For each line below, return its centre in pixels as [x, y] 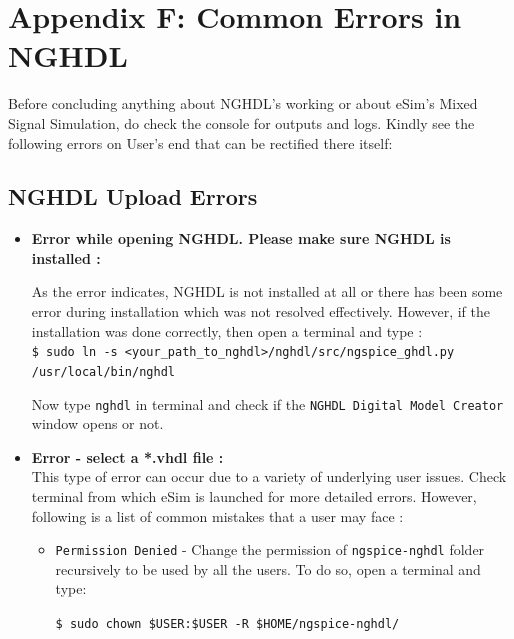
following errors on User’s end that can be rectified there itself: [200, 142]
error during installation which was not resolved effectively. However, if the [260, 311]
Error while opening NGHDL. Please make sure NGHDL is [241, 238]
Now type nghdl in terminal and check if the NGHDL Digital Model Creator [267, 403]
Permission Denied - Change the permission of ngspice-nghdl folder [270, 549]
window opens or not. [97, 423]
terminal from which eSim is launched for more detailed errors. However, [254, 496]
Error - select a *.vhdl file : [127, 456]
